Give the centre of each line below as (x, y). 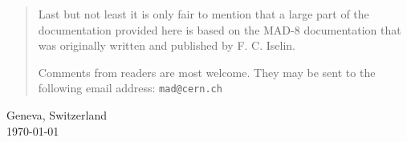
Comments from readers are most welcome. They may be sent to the (207, 72)
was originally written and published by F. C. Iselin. (167, 45)
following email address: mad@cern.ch (130, 88)
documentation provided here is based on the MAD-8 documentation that (220, 29)
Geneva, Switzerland (57, 115)
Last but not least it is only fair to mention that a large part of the (203, 14)
